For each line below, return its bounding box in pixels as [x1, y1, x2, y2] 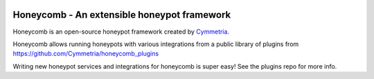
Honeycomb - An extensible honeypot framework [12, 9, 231, 21]
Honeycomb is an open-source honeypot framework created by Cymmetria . [12, 27, 230, 36]
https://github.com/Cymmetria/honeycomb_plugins [12, 49, 159, 58]
